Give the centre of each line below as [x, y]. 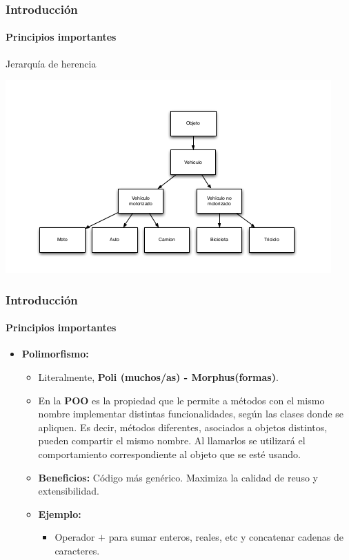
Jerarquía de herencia [51, 63]
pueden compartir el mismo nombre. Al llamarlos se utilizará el [172, 440]
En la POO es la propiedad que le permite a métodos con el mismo [181, 400]
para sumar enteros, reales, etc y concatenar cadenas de [226, 537]
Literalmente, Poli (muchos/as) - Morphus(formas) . [158, 377]
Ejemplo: [60, 514]
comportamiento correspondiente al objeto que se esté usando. [169, 454]
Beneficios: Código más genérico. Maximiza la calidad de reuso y [178, 477]
